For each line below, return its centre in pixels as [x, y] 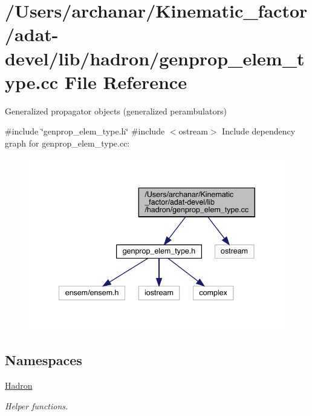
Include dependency [259, 131]
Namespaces [44, 360]
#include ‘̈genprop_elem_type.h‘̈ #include [85, 131]
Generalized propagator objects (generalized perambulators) [116, 111]
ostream [193, 131]
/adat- [32, 34]
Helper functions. [37, 405]
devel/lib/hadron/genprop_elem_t [155, 58]
